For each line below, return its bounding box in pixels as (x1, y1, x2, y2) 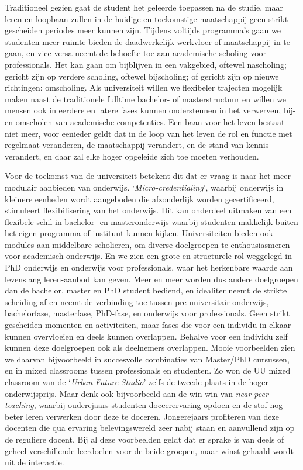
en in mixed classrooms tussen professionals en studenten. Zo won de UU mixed (5, 364, 291, 376)
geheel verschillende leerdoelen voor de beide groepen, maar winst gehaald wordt (5, 444, 294, 457)
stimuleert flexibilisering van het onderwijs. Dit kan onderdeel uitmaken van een (5, 204, 292, 216)
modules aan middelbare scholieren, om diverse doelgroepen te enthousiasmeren (5, 238, 290, 250)
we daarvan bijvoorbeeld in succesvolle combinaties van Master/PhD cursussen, (5, 352, 290, 365)
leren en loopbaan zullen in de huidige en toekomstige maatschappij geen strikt (5, 12, 288, 25)
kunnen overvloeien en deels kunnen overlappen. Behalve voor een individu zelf (5, 330, 288, 342)
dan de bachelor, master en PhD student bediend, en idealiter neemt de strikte (5, 284, 287, 296)
